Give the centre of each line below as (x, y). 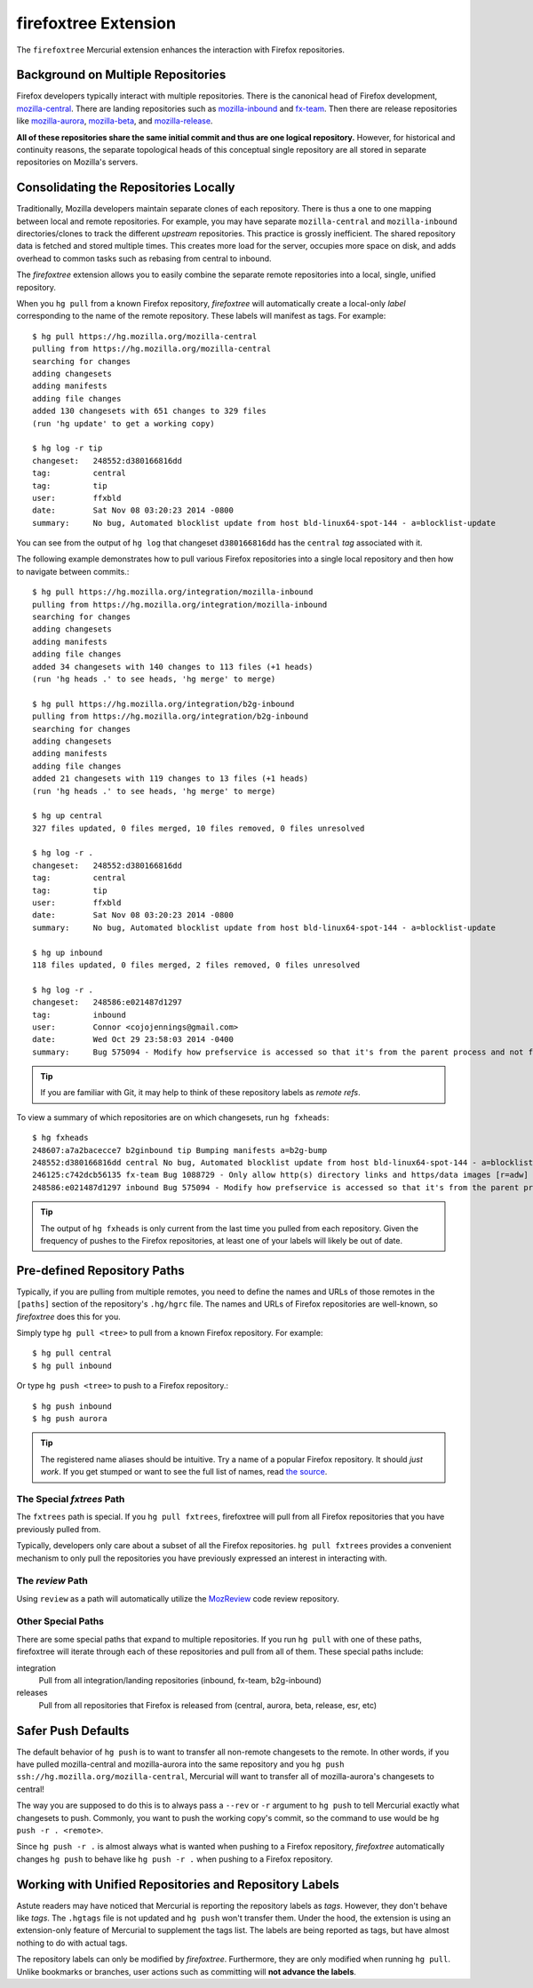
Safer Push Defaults (73, 1731)
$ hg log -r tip (68, 448)
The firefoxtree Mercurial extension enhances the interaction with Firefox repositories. (181, 50)
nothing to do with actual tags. (72, 1943)
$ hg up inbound (68, 952)
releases (32, 1693)
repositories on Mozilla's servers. (77, 162)
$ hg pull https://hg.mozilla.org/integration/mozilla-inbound (173, 592)
